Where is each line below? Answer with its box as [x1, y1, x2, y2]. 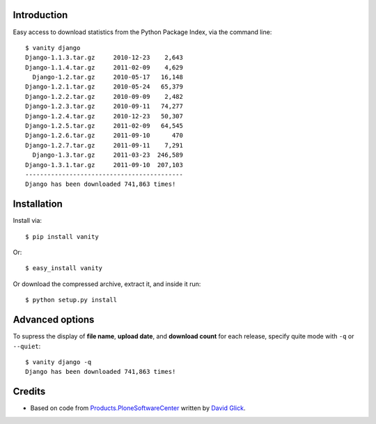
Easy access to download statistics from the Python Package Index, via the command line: [13, 28, 272, 36]
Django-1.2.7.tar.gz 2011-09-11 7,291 [25, 141, 184, 149]
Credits [13, 386, 46, 398]
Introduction [13, 9, 68, 21]
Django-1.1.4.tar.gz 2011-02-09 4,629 [25, 63, 184, 71]
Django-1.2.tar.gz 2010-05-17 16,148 [32, 73, 184, 81]
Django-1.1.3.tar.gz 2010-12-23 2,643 [25, 54, 184, 62]
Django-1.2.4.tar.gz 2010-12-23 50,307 [25, 112, 184, 120]
